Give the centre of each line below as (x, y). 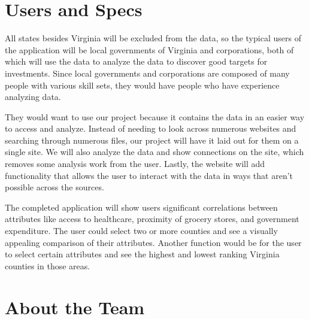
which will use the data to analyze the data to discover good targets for (136, 61)
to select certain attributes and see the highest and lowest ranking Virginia (142, 254)
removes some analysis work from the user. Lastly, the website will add (135, 164)
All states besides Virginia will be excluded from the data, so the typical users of (153, 38)
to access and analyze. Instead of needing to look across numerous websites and (151, 128)
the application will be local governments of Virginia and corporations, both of (149, 49)
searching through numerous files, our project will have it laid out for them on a (152, 140)
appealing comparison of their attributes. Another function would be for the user (153, 242)
